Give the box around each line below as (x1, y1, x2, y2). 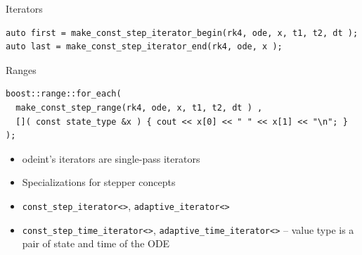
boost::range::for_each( (6, 89, 122, 99)
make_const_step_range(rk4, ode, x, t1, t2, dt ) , (15, 102, 263, 113)
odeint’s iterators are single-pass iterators (22, 151, 200, 166)
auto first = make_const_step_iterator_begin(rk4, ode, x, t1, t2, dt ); (6, 27, 358, 38)
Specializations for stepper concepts (22, 175, 176, 189)
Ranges (6, 62, 37, 77)
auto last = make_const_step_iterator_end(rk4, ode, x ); (6, 42, 283, 52)
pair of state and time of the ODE (22, 236, 170, 251)
